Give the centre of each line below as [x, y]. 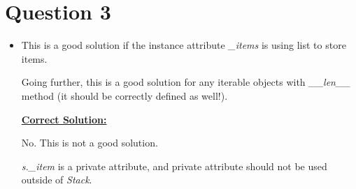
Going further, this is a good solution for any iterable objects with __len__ [186, 82]
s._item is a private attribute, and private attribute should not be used [174, 166]
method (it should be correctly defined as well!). [124, 95]
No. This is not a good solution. [90, 143]
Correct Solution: [64, 119]
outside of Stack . [57, 180]
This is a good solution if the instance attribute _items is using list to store [184, 45]
